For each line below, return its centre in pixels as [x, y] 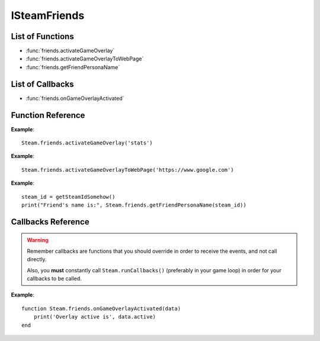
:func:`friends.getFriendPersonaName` [73, 67]
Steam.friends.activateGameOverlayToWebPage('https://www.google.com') [128, 170]
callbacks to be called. [55, 278]
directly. [37, 259]
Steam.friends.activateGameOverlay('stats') [87, 143]
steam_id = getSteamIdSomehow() [68, 197]
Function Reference [48, 115]
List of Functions [42, 36]
